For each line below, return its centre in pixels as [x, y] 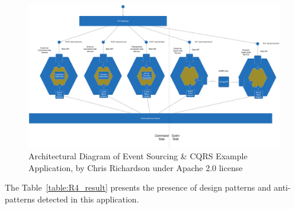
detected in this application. [88, 199]
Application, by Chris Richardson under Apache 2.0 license [136, 167]
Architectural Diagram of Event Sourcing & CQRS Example [138, 155]
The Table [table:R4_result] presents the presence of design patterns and [138, 187]
